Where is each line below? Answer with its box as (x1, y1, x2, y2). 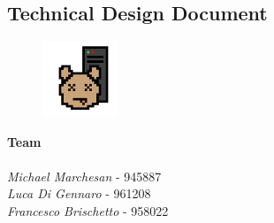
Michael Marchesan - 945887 (7, 166, 162, 185)
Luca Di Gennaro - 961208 (7, 184, 151, 203)
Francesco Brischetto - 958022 (7, 201, 169, 219)
